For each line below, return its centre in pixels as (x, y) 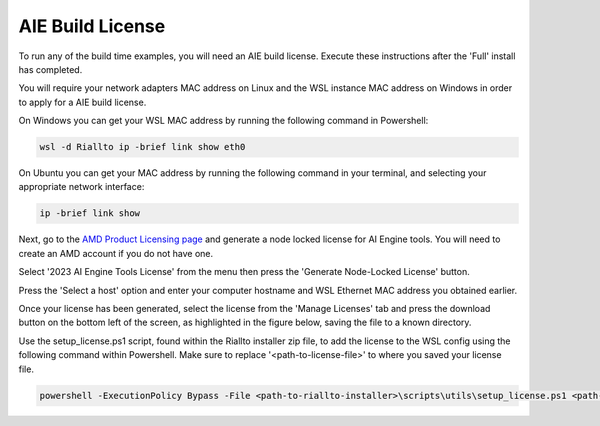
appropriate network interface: (81, 187)
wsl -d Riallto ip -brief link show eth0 (142, 147)
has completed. (50, 69)
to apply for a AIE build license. (82, 102)
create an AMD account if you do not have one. (116, 253)
